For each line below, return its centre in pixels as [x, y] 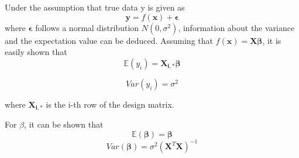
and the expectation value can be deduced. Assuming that [109, 40]
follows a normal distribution [87, 27]
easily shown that [36, 52]
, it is [272, 40]
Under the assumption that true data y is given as [95, 7]
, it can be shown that [64, 124]
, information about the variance [236, 27]
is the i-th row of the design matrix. [110, 104]
